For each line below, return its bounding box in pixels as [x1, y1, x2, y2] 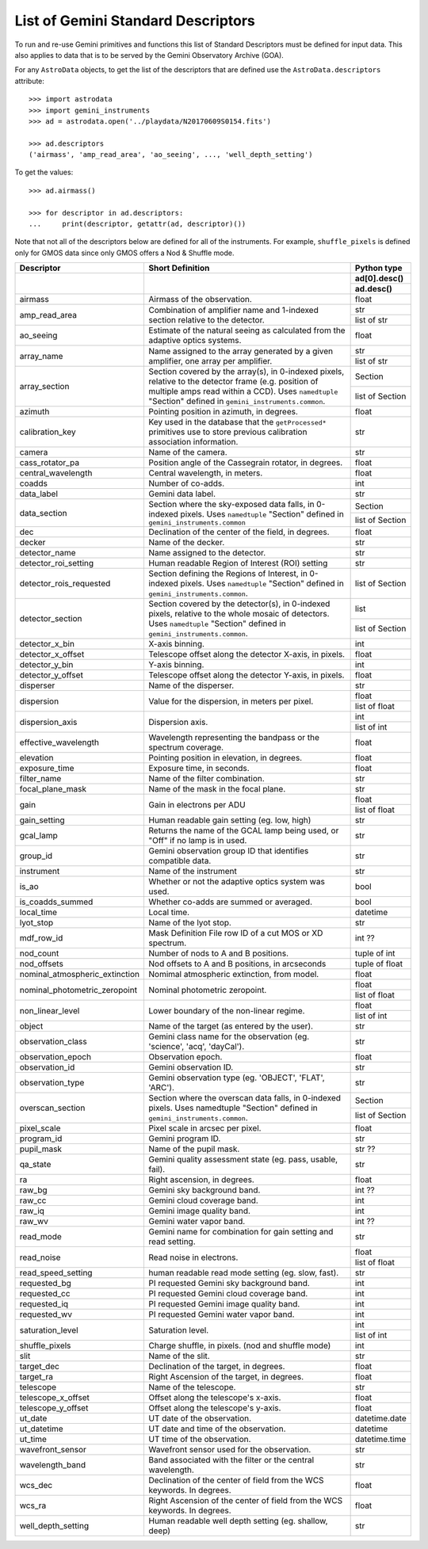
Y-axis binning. [147, 659, 204, 670]
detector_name [19, 547, 76, 559]
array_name [19, 350, 63, 361]
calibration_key [19, 426, 76, 437]
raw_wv [19, 1216, 49, 1227]
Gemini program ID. [147, 1133, 221, 1144]
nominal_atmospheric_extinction [19, 969, 140, 980]
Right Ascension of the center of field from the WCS [147, 1495, 343, 1506]
